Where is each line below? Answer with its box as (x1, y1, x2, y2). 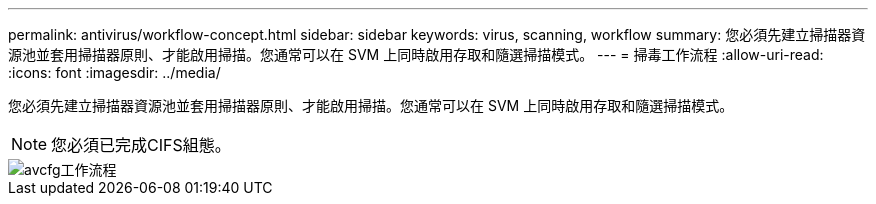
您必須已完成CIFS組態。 (51, 135, 231, 155)
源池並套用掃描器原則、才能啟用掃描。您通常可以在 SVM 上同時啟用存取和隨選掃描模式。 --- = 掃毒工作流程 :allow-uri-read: (8, 46, 824, 63)
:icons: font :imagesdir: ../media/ (8, 64, 221, 81)
